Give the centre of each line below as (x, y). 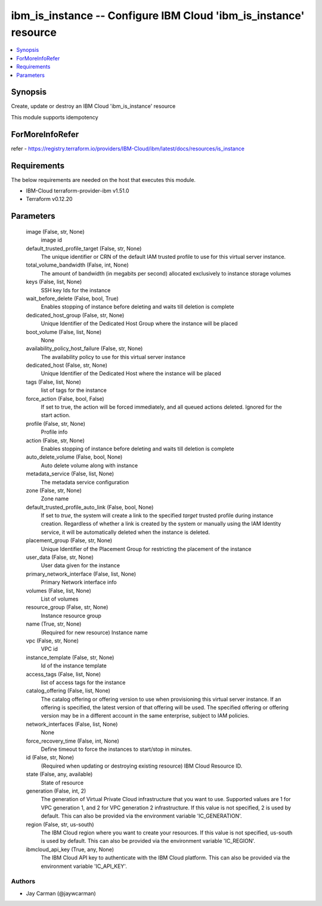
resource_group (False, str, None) (67, 607)
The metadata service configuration (85, 482)
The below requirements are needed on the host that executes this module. (103, 180)
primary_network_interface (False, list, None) (81, 574)
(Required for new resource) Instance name (95, 632)
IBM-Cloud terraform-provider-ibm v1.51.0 (78, 191)
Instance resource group (71, 616)
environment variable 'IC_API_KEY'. (84, 866)
